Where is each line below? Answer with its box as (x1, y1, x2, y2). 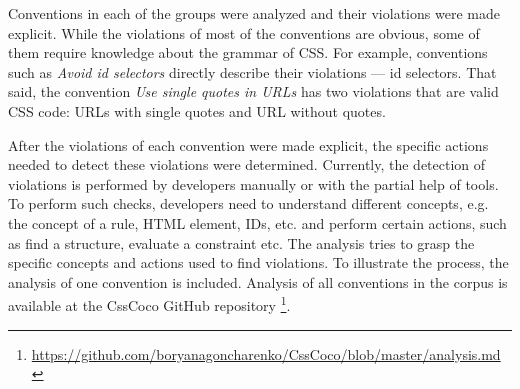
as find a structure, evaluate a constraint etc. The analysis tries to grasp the (8, 232, 475, 253)
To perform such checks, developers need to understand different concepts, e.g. (8, 193, 489, 214)
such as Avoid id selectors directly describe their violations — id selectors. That (8, 61, 497, 82)
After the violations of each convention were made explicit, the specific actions (8, 134, 489, 155)
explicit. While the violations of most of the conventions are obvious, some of (8, 22, 480, 43)
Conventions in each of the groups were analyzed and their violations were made (8, 3, 500, 23)
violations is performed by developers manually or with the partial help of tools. (8, 173, 499, 194)
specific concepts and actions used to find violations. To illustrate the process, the (8, 252, 509, 273)
